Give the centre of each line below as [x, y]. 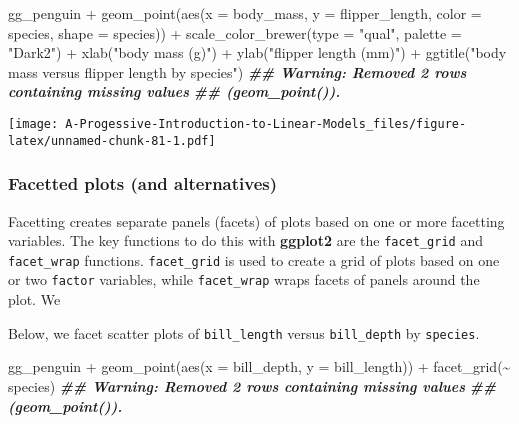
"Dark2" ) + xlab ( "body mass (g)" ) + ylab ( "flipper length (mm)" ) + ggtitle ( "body [257, 52]
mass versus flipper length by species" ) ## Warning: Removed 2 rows [237, 71]
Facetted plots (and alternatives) [143, 183]
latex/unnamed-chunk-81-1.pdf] [112, 140]
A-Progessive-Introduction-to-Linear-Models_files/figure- [266, 123]
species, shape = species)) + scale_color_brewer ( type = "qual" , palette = [235, 32]
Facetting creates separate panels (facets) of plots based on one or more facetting [256, 220]
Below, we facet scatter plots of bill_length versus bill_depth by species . [244, 332]
